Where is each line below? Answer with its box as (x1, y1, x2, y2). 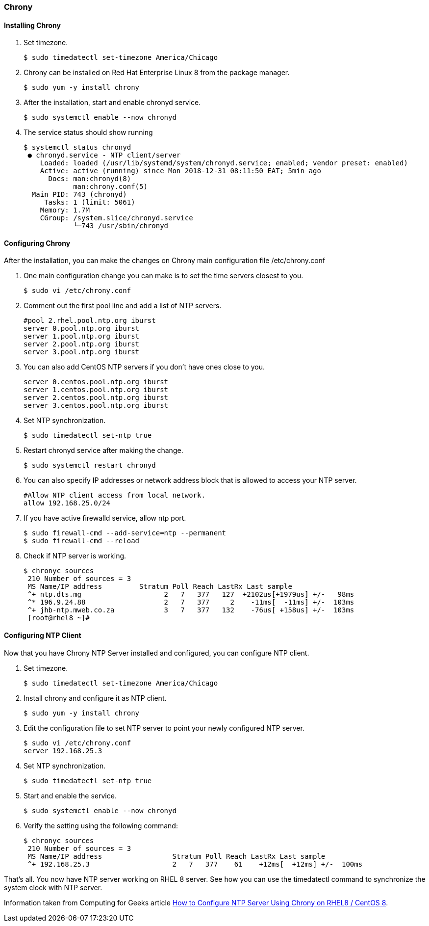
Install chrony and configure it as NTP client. (24, 693, 167, 702)
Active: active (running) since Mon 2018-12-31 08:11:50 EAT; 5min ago (40, 167, 321, 175)
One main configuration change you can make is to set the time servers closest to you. (24, 271, 303, 280)
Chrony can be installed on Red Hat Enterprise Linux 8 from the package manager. (24, 68, 290, 77)
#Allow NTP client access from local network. (24, 491, 205, 500)
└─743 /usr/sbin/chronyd (73, 222, 169, 230)
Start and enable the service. (24, 791, 117, 800)
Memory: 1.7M (40, 206, 90, 214)
